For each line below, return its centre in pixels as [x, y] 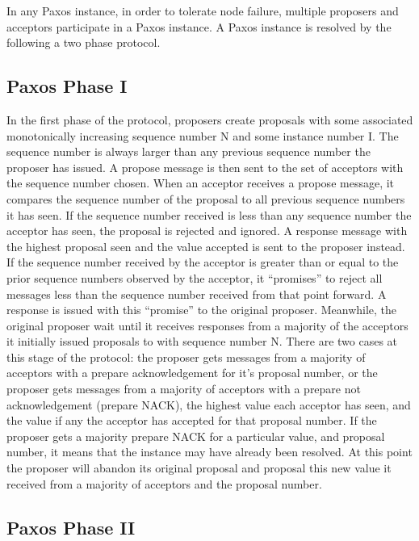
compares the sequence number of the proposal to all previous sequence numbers [206, 198]
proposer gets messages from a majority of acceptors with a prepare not [184, 389]
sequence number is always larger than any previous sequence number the [189, 151]
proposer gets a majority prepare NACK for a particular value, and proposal [196, 436]
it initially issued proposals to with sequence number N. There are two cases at [202, 341]
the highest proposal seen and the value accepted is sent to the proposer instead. [206, 246]
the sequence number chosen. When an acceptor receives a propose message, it [201, 183]
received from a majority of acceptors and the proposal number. [164, 483]
